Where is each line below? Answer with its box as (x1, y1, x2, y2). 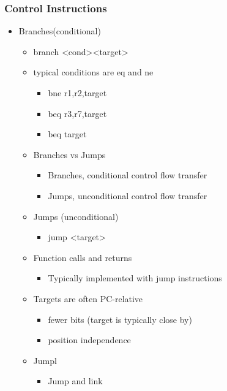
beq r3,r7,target (48, 107, 107, 120)
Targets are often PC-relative (33, 292, 143, 305)
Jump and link (48, 374, 103, 387)
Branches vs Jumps (33, 148, 106, 161)
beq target (48, 127, 87, 140)
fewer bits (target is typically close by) (48, 313, 192, 325)
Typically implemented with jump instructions (48, 271, 222, 284)
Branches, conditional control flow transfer (48, 169, 207, 181)
